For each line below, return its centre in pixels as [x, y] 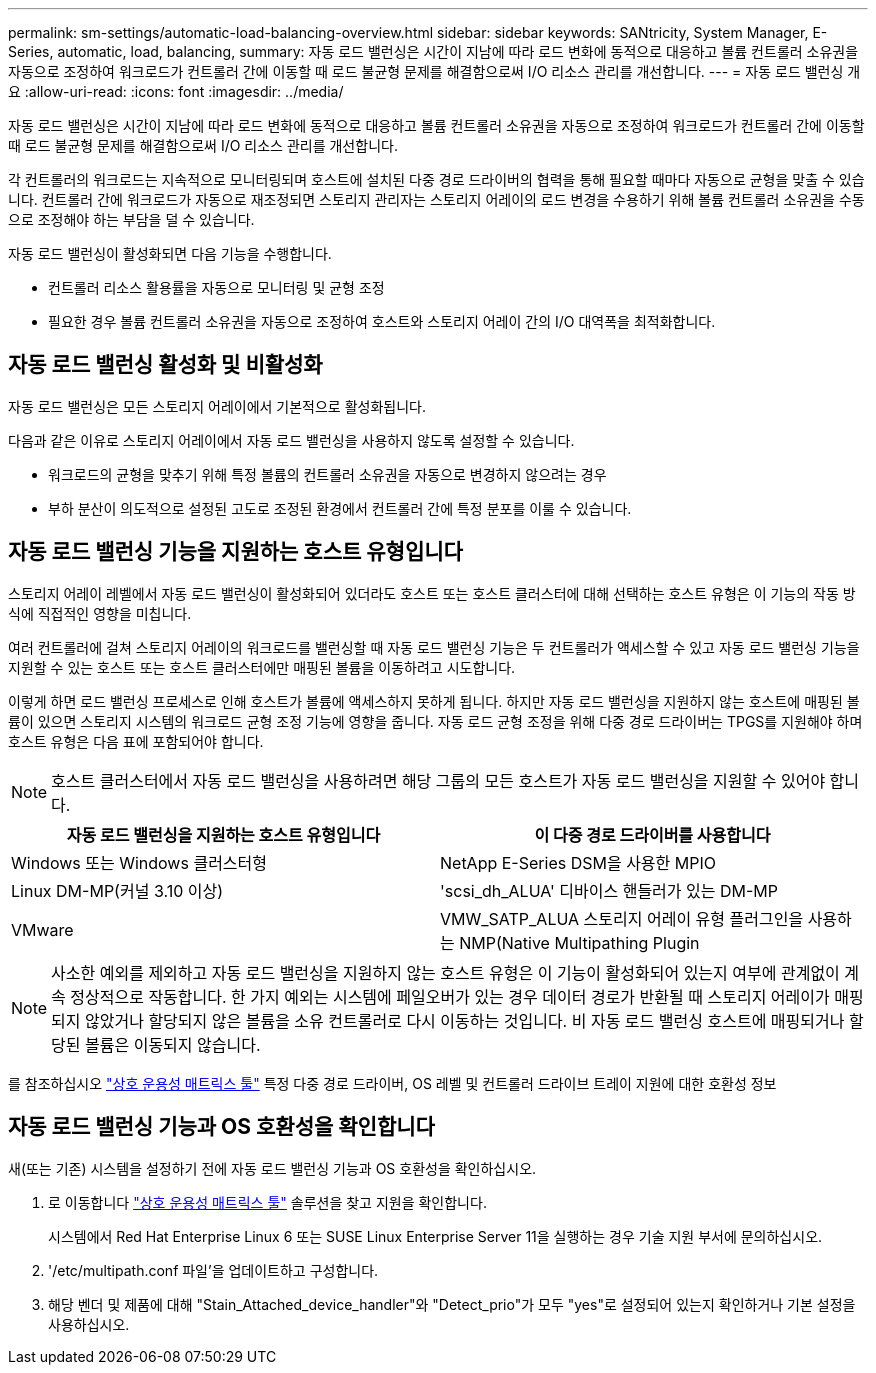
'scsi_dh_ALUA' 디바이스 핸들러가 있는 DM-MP [609, 890]
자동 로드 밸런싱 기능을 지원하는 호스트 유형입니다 [235, 552]
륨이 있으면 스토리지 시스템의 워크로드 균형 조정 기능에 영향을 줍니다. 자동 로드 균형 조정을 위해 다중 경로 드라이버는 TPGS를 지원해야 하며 [435, 721]
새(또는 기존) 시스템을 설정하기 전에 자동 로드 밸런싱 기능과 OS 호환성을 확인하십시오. [272, 1168]
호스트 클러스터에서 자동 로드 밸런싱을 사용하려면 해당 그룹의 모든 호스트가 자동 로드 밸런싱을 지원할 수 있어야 [438, 780]
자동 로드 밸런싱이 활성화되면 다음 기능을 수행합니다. [170, 253]
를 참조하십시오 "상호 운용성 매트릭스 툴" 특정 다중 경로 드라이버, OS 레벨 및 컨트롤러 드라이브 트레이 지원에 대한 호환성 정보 [392, 1083]
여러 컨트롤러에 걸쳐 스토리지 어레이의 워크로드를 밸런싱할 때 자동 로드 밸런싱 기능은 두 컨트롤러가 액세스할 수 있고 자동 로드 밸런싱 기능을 [434, 647]
